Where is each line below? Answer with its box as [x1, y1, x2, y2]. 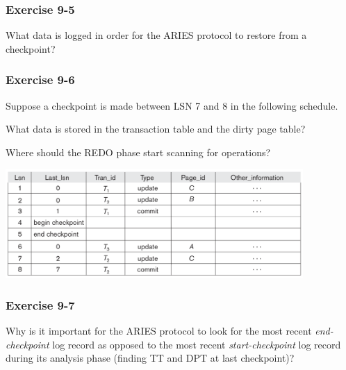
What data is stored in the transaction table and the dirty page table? [6, 121, 306, 136]
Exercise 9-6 [6, 71, 75, 88]
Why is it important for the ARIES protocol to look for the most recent [6, 323, 312, 338]
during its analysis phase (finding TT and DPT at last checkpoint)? [6, 351, 295, 365]
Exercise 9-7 [6, 296, 75, 313]
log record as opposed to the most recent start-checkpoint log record [52, 337, 341, 351]
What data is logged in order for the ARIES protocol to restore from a [6, 28, 307, 42]
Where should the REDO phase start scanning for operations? [6, 144, 271, 159]
